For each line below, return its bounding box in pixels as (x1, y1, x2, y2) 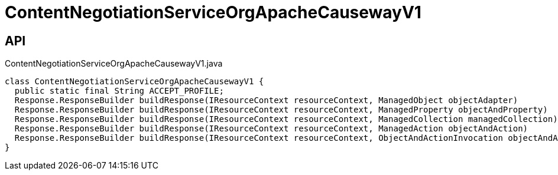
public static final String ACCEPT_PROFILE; (14, 86, 224, 96)
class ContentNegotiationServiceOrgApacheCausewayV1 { (5, 77, 264, 87)
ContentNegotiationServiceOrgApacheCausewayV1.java (5, 58, 223, 69)
